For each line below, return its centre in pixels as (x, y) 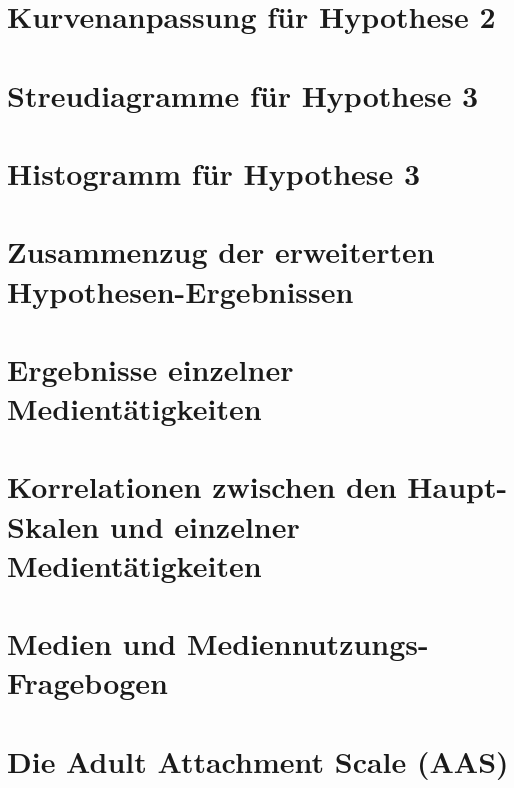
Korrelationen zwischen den (202, 486)
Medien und (92, 643)
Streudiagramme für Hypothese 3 (243, 94)
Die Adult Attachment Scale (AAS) (258, 760)
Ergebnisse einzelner (150, 368)
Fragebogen (88, 682)
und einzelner (204, 525)
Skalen (53, 525)
